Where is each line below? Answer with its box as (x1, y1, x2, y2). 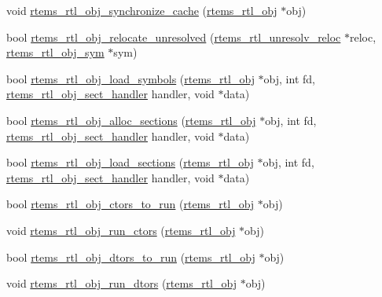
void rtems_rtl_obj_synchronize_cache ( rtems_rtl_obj (6, 2, 277, 18)
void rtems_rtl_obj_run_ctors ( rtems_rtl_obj (6, 222, 236, 238)
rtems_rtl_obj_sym (6, 44, 105, 60)
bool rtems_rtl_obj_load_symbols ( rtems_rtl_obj (6, 70, 255, 86)
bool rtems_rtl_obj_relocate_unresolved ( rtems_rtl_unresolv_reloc (6, 28, 341, 45)
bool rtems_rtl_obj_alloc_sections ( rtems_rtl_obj (6, 112, 256, 128)
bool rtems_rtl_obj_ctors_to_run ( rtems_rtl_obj (6, 196, 255, 212)
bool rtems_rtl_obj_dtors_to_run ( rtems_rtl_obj (6, 248, 255, 265)
